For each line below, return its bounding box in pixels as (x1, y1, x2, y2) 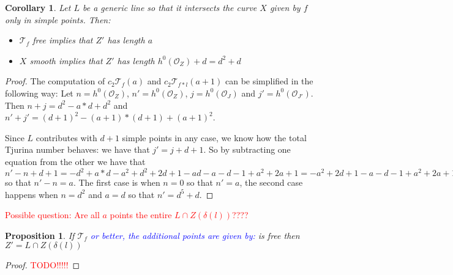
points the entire (110, 208, 172, 221)
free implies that (32, 34, 93, 46)
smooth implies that (29, 54, 103, 67)
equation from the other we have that (5, 155, 146, 167)
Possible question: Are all (5, 208, 100, 221)
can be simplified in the (225, 75, 313, 87)
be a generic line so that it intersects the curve (82, 1, 257, 13)
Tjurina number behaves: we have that (5, 143, 150, 156)
